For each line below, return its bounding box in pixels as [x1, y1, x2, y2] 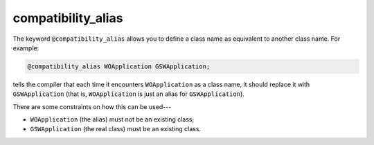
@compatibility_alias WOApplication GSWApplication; [27, 62, 211, 70]
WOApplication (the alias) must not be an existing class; [30, 115, 195, 124]
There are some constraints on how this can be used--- [12, 102, 172, 110]
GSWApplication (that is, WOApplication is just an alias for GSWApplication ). [12, 90, 245, 98]
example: [12, 43, 39, 52]
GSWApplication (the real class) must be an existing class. [30, 125, 201, 133]
